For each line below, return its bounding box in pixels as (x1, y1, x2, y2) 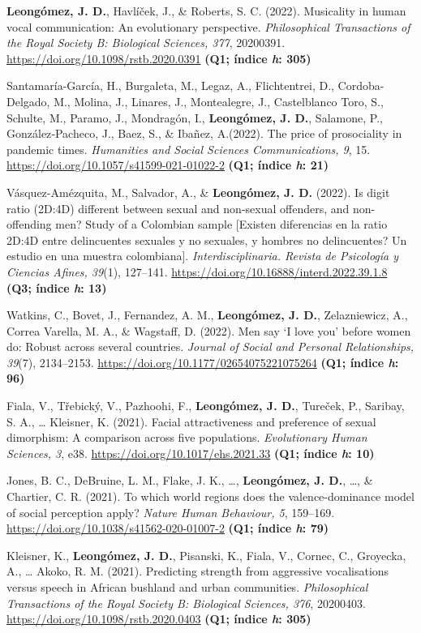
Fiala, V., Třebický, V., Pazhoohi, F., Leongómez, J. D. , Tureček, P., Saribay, (6, 397, 405, 414)
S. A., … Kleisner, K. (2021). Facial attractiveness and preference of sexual (6, 413, 376, 430)
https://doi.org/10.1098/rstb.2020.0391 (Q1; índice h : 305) (6, 49, 311, 66)
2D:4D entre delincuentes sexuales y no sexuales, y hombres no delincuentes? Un (6, 231, 407, 248)
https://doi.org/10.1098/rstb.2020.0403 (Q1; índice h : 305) (6, 610, 311, 627)
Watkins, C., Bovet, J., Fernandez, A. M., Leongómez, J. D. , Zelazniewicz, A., (6, 306, 408, 323)
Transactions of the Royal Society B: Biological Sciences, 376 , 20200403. (6, 594, 366, 611)
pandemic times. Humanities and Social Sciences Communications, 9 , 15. (6, 140, 371, 157)
